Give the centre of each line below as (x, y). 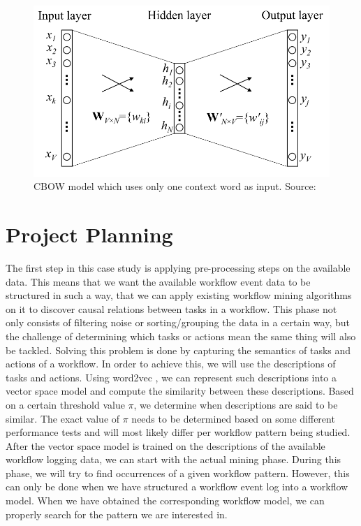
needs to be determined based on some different (233, 418)
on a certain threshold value (65, 404)
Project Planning (89, 234)
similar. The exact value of (63, 418)
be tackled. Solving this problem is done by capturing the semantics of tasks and (178, 350)
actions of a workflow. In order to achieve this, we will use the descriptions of (171, 364)
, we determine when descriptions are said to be (236, 404)
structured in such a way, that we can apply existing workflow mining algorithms (179, 295)
